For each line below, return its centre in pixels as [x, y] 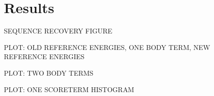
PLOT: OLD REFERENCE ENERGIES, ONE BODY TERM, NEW [107, 47]
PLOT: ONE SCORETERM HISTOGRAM [69, 89]
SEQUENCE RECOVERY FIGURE [58, 31]
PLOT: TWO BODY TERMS [49, 72]
